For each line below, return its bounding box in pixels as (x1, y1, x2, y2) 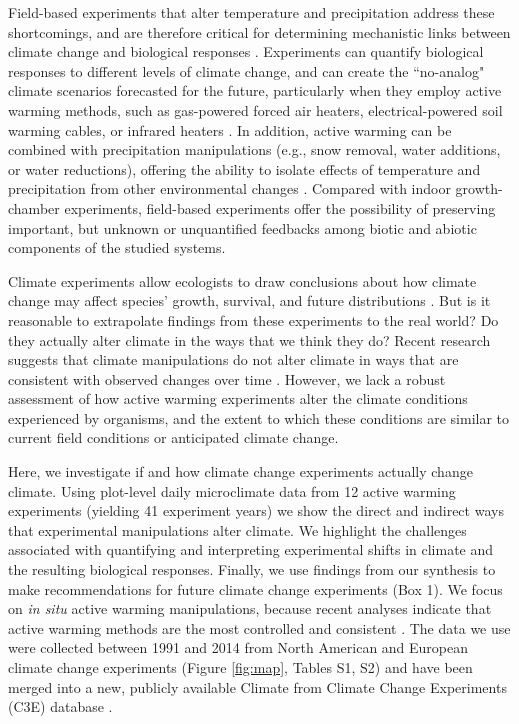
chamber (8, 197, 60, 218)
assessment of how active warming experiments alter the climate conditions (8, 388, 468, 409)
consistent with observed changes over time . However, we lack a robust (8, 368, 446, 389)
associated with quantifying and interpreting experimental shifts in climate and (8, 539, 494, 560)
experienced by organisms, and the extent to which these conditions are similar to (8, 407, 510, 428)
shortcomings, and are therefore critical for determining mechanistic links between (8, 21, 511, 42)
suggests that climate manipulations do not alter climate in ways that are (8, 349, 459, 370)
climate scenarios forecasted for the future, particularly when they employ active (8, 80, 502, 101)
